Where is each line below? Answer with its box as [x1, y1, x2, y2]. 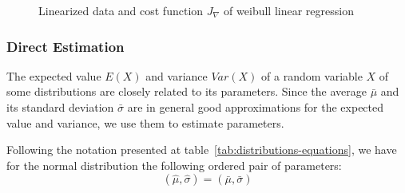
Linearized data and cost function [38, 2, 204, 18]
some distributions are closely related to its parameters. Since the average [6, 83, 367, 100]
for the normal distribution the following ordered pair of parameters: [6, 156, 342, 173]
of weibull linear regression [224, 2, 354, 18]
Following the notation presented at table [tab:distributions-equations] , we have [6, 141, 397, 158]
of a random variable [261, 67, 363, 84]
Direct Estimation [6, 36, 125, 56]
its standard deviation [6, 99, 114, 115]
